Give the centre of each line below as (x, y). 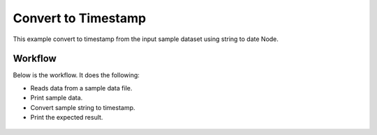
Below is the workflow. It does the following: (76, 75)
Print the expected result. (67, 118)
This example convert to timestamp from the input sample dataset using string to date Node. (146, 39)
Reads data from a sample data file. (81, 88)
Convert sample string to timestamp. (83, 107)
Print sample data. (57, 98)
